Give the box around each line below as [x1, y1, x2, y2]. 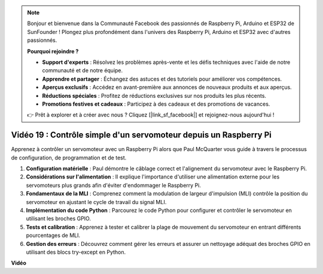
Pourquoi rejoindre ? [27, 48, 79, 55]
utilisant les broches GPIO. [26, 215, 91, 222]
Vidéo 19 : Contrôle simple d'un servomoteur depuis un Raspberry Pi [11, 130, 272, 140]
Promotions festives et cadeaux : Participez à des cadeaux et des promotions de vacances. [42, 100, 270, 107]
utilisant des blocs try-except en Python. [26, 248, 126, 255]
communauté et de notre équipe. [42, 67, 123, 74]
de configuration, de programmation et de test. [11, 154, 127, 161]
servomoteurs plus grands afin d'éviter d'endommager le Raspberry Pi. [26, 181, 202, 189]
